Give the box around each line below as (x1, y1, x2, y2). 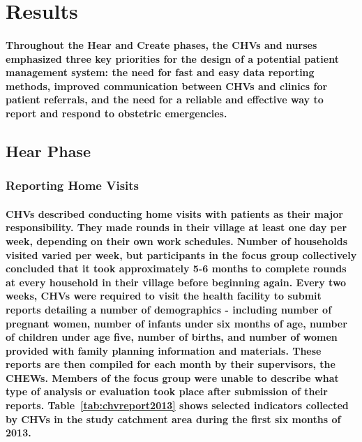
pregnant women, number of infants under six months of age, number (6, 316, 347, 330)
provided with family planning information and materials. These (6, 343, 322, 358)
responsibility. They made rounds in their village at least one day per (6, 220, 347, 235)
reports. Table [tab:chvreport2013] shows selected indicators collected (6, 398, 349, 413)
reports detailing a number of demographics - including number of (6, 302, 332, 316)
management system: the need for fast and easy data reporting (6, 65, 315, 80)
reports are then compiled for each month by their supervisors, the (6, 357, 335, 371)
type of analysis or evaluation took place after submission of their (6, 384, 328, 399)
